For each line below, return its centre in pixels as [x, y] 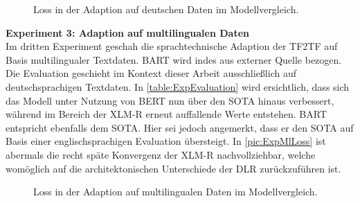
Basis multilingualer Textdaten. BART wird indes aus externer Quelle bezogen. [174, 59]
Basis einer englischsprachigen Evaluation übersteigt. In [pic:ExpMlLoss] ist [166, 141]
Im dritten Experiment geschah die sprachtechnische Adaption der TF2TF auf [172, 46]
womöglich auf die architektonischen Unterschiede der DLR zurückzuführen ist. [173, 168]
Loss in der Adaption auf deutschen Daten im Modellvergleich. [166, 9]
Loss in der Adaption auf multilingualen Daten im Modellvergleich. [175, 192]
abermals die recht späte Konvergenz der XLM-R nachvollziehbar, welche [161, 154]
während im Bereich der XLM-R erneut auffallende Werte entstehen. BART [166, 114]
